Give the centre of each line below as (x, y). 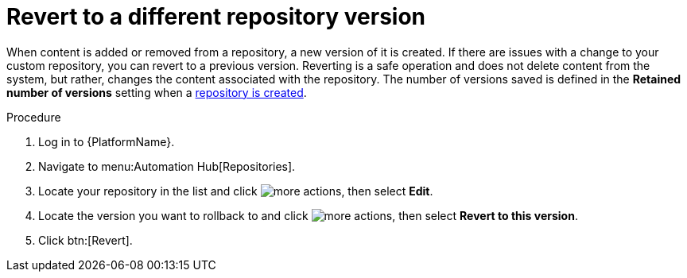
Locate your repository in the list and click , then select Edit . (236, 191)
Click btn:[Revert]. (85, 240)
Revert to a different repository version (216, 17)
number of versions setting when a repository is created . (157, 92)
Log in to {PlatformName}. (107, 141)
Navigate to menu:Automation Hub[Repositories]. (167, 166)
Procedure (34, 117)
